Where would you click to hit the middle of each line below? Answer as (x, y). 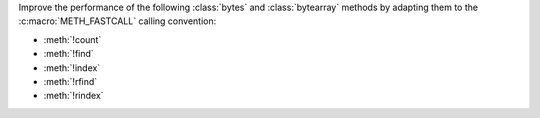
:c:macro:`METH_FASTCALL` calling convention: (117, 21)
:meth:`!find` (68, 54)
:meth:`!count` (72, 39)
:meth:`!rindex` (73, 96)
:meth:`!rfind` (70, 81)
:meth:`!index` (72, 67)
